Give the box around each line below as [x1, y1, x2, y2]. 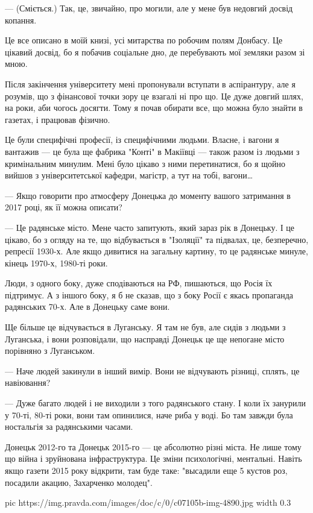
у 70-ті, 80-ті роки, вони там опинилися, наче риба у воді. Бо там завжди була [5, 408, 293, 421]
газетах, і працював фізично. [5, 113, 110, 125]
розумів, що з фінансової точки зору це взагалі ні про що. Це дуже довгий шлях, [5, 89, 303, 102]
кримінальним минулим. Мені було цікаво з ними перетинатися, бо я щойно [5, 157, 285, 169]
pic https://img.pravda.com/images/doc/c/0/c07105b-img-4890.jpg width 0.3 [5, 496, 291, 509]
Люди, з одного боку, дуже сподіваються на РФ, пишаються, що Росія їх [5, 277, 273, 289]
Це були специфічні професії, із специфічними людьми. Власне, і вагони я [5, 133, 279, 146]
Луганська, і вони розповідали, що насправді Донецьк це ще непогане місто [5, 332, 285, 345]
